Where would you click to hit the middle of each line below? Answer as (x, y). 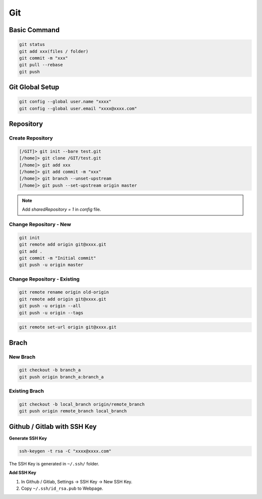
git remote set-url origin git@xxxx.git (68, 327)
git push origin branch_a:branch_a (61, 377)
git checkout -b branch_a (50, 370)
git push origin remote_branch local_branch (73, 411)
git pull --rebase (41, 65)
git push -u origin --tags (51, 313)
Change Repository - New (40, 224)
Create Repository (31, 138)
